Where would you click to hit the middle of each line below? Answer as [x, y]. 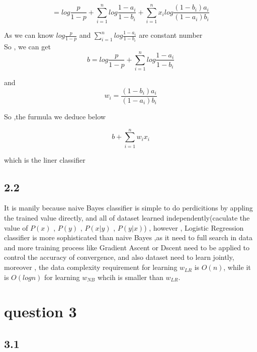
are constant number [171, 35]
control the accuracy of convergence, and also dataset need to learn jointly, [119, 257]
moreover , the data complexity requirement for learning [91, 267]
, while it [237, 267]
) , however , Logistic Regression [194, 227]
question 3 [40, 311]
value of [16, 227]
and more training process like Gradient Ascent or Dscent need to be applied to [127, 247]
